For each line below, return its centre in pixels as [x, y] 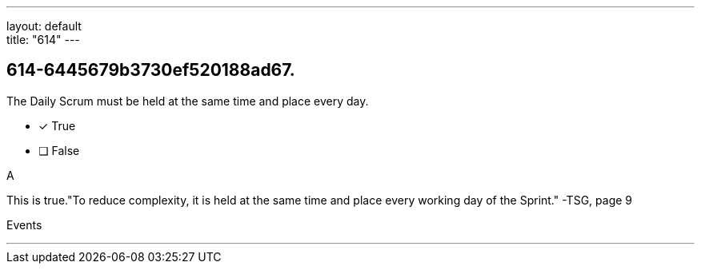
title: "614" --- [43, 40]
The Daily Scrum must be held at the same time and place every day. [188, 101]
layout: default [44, 26]
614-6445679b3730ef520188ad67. [151, 70]
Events [24, 224]
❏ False [59, 150]
